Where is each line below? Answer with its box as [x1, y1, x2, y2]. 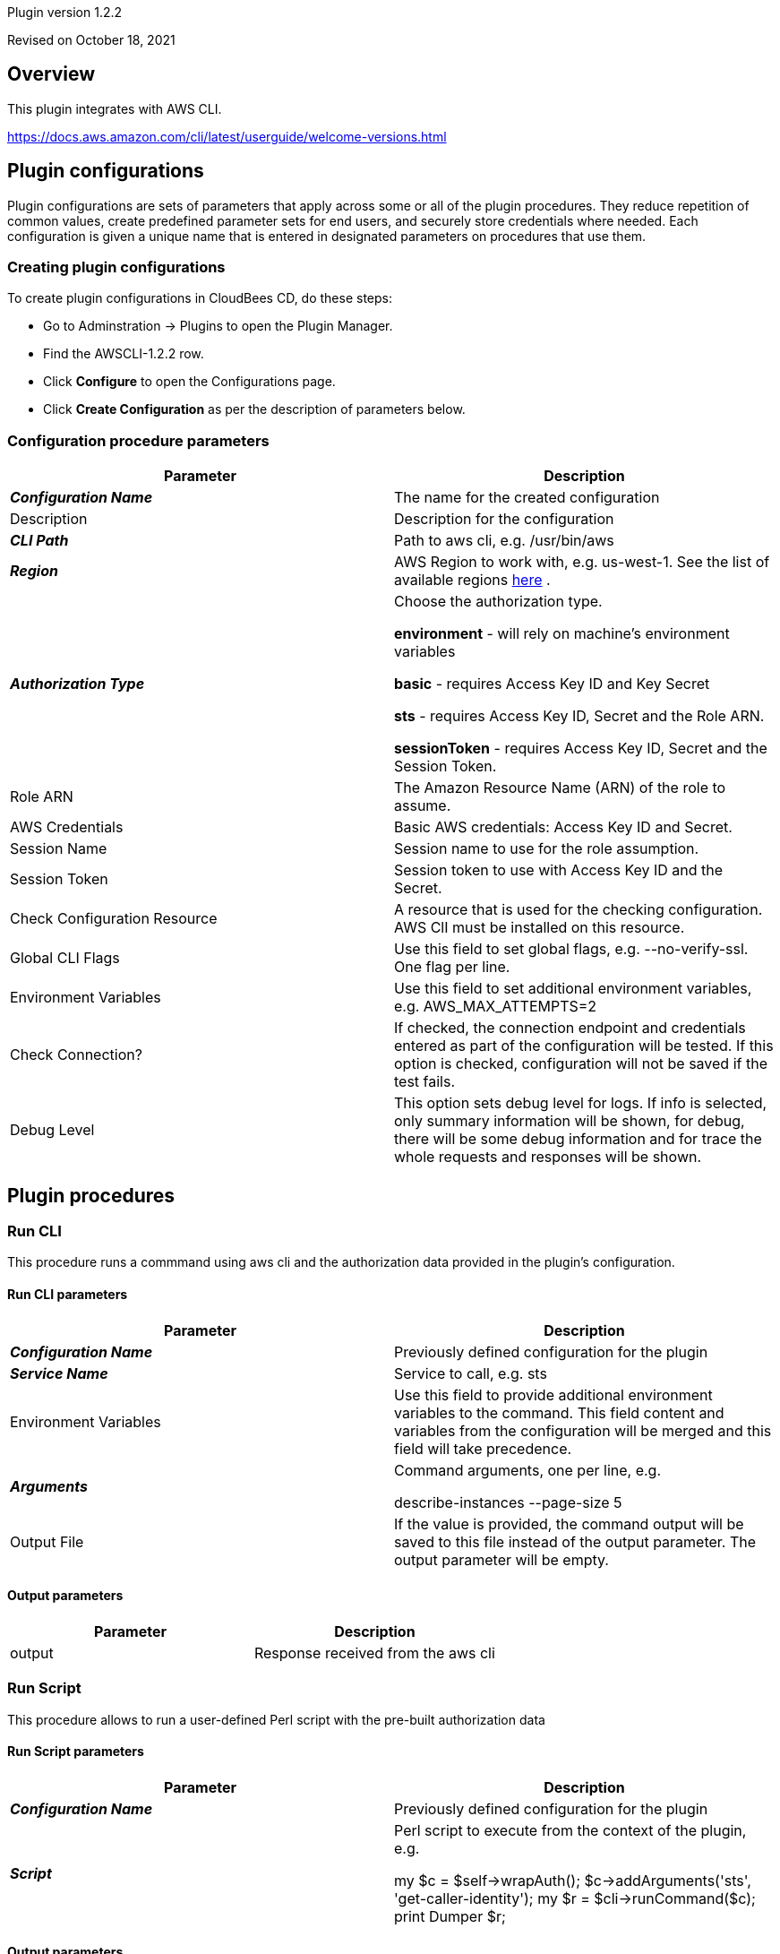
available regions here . [394, 571, 551, 590]
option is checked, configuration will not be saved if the [394, 1054, 767, 1073]
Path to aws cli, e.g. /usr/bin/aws [394, 531, 614, 550]
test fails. [394, 1072, 456, 1091]
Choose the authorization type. [394, 592, 603, 611]
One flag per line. [394, 958, 510, 977]
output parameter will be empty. [394, 1550, 609, 1569]
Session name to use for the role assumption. [394, 839, 699, 858]
